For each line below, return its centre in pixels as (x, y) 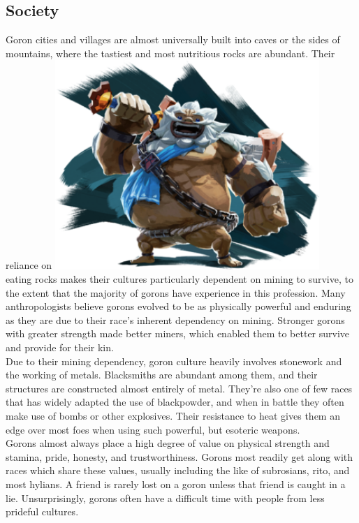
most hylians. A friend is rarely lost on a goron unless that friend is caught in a (176, 484)
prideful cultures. (42, 511)
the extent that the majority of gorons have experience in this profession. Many (176, 292)
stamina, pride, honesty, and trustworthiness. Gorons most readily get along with (179, 456)
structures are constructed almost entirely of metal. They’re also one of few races (179, 388)
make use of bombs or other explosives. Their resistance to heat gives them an (173, 416)
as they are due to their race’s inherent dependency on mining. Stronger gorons (175, 319)
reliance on (29, 265)
